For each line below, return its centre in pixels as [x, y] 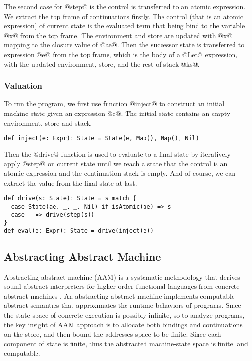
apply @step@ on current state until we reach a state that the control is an [116, 163]
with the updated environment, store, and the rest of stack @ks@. [102, 64]
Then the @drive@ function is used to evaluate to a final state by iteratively [117, 154]
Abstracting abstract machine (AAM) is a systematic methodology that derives [122, 276]
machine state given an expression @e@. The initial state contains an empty [117, 113]
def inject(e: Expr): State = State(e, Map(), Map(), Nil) [101, 139]
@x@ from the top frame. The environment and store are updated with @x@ [118, 35]
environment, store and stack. [48, 123]
